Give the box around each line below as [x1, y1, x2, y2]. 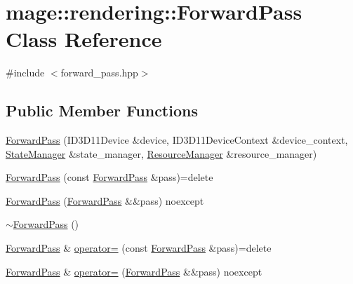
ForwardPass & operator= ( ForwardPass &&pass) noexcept [6, 264, 262, 278]
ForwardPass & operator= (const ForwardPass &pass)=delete [6, 241, 272, 255]
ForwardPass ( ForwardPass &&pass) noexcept [6, 193, 204, 208]
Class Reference [6, 25, 162, 53]
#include [6, 65, 45, 80]
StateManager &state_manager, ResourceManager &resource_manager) [6, 146, 317, 161]
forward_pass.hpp [60, 65, 138, 80]
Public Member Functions [6, 100, 198, 121]
